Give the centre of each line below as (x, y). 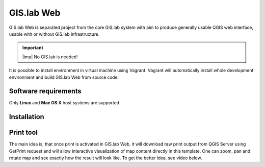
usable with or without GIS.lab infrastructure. (54, 34)
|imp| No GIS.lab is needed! (50, 57)
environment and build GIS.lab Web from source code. (64, 77)
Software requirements (45, 91)
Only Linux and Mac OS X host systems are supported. (65, 103)
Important (33, 48)
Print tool (23, 132)
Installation (26, 117)
